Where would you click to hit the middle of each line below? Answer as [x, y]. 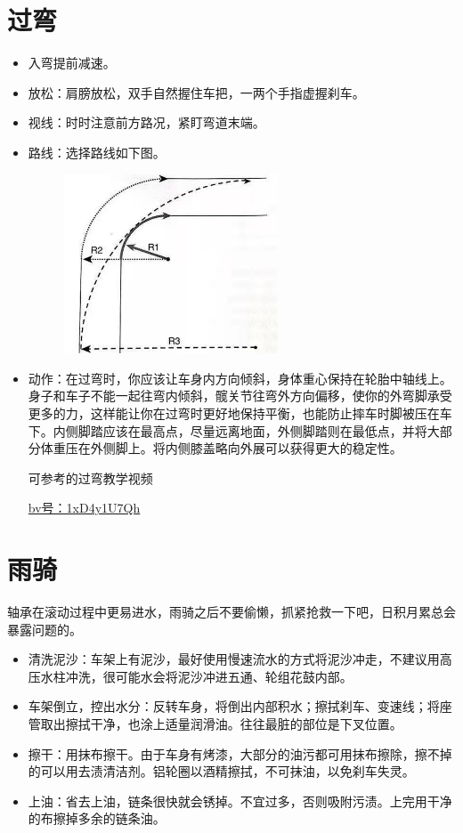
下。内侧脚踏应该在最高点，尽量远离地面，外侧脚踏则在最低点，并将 [227, 430]
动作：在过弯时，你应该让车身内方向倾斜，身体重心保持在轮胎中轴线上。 [240, 378]
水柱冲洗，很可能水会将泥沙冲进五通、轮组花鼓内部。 [196, 676]
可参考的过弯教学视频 [90, 477]
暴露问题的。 [45, 629]
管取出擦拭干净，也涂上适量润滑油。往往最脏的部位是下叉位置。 [215, 724]
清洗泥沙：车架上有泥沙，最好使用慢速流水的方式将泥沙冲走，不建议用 [234, 659]
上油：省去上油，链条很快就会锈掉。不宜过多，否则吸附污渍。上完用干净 [240, 801]
